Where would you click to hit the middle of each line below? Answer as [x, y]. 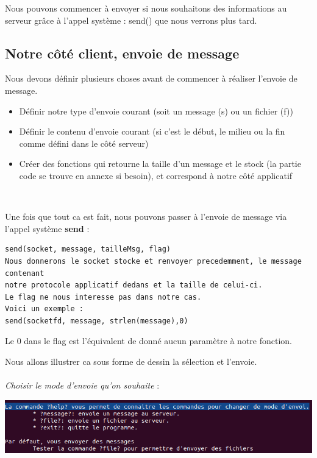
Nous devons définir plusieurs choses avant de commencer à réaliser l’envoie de [151, 78]
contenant [25, 273]
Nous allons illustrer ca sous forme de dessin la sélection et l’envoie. [131, 361]
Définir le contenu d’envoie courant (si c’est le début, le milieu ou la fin [152, 131]
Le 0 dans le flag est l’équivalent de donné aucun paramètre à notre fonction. [149, 341]
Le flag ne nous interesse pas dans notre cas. [103, 297]
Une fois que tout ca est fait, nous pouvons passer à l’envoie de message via [146, 217]
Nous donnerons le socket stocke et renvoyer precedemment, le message [153, 261]
